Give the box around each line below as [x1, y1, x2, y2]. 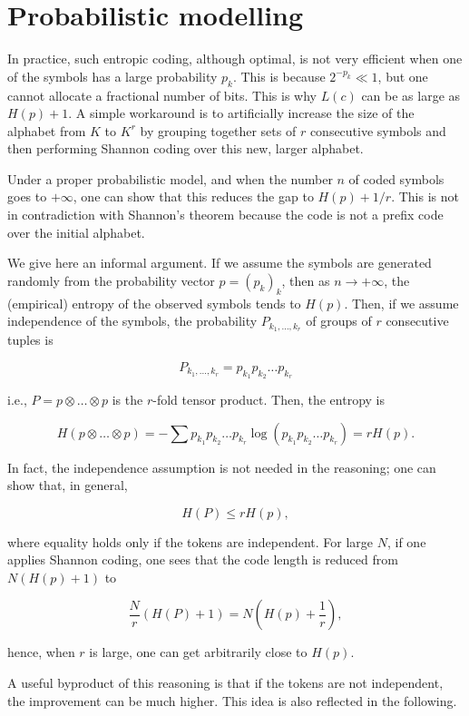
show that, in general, [7, 476, 128, 495]
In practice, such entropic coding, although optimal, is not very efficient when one [7, 49, 463, 68]
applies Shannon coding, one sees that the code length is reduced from [7, 550, 398, 569]
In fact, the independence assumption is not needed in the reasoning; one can [7, 457, 436, 476]
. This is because [232, 66, 326, 85]
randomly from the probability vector [7, 270, 215, 289]
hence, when [7, 642, 75, 662]
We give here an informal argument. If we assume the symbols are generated [7, 253, 432, 272]
